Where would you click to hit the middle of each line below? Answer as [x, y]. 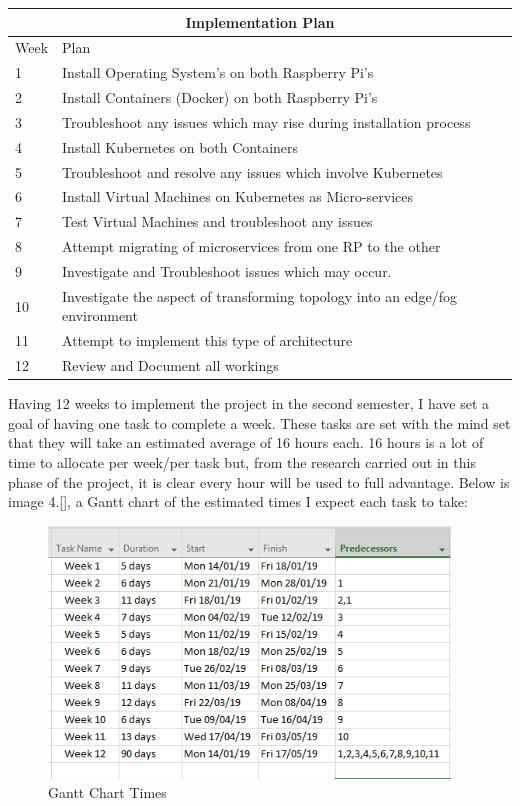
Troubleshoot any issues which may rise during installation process [266, 121]
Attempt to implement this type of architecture [207, 340]
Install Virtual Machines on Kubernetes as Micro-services [238, 196]
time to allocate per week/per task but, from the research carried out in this [242, 461]
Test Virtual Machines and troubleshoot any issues [217, 221]
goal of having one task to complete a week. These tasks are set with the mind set [259, 422]
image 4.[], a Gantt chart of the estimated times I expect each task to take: [238, 501]
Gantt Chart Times [107, 792]
